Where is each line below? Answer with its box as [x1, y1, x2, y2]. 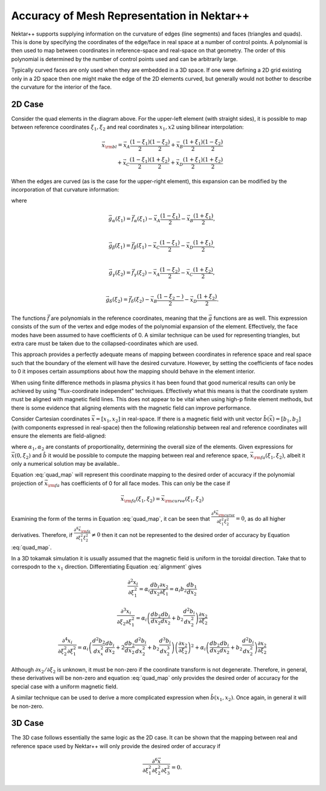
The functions [11, 314, 46, 322]
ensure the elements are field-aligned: [11, 432, 106, 439]
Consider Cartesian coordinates [11, 415, 91, 422]
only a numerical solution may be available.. [11, 460, 120, 468]
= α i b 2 [169, 585, 187, 594]
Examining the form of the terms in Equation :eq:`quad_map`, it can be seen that [11, 515, 210, 522]
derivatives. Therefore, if [11, 531, 72, 538]
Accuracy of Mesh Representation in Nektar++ [11, 9, 250, 22]
